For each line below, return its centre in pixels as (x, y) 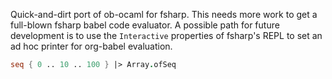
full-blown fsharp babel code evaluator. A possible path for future (145, 25)
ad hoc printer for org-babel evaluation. (91, 46)
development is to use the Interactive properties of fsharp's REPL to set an (166, 35)
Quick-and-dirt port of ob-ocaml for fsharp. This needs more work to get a (164, 14)
